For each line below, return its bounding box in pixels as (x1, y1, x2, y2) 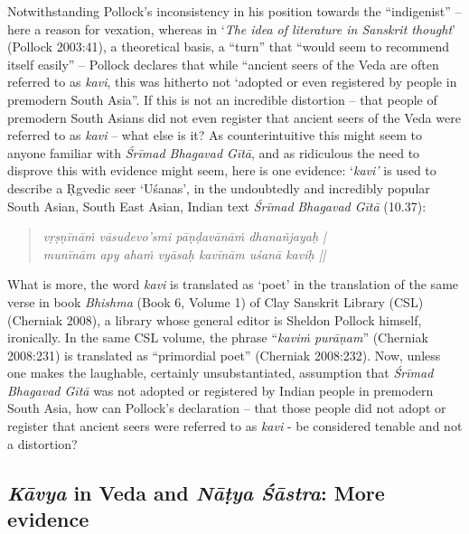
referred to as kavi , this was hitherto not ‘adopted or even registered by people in (7, 72, 457, 91)
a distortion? (7, 434, 78, 453)
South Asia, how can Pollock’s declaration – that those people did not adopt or (7, 398, 446, 417)
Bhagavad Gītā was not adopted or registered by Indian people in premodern (7, 380, 434, 399)
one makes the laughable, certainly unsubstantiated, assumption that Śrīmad (7, 363, 434, 382)
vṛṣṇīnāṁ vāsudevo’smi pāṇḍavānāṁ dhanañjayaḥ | (42, 227, 327, 246)
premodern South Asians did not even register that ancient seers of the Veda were (7, 108, 461, 126)
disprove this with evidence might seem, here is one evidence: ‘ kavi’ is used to (7, 161, 436, 180)
